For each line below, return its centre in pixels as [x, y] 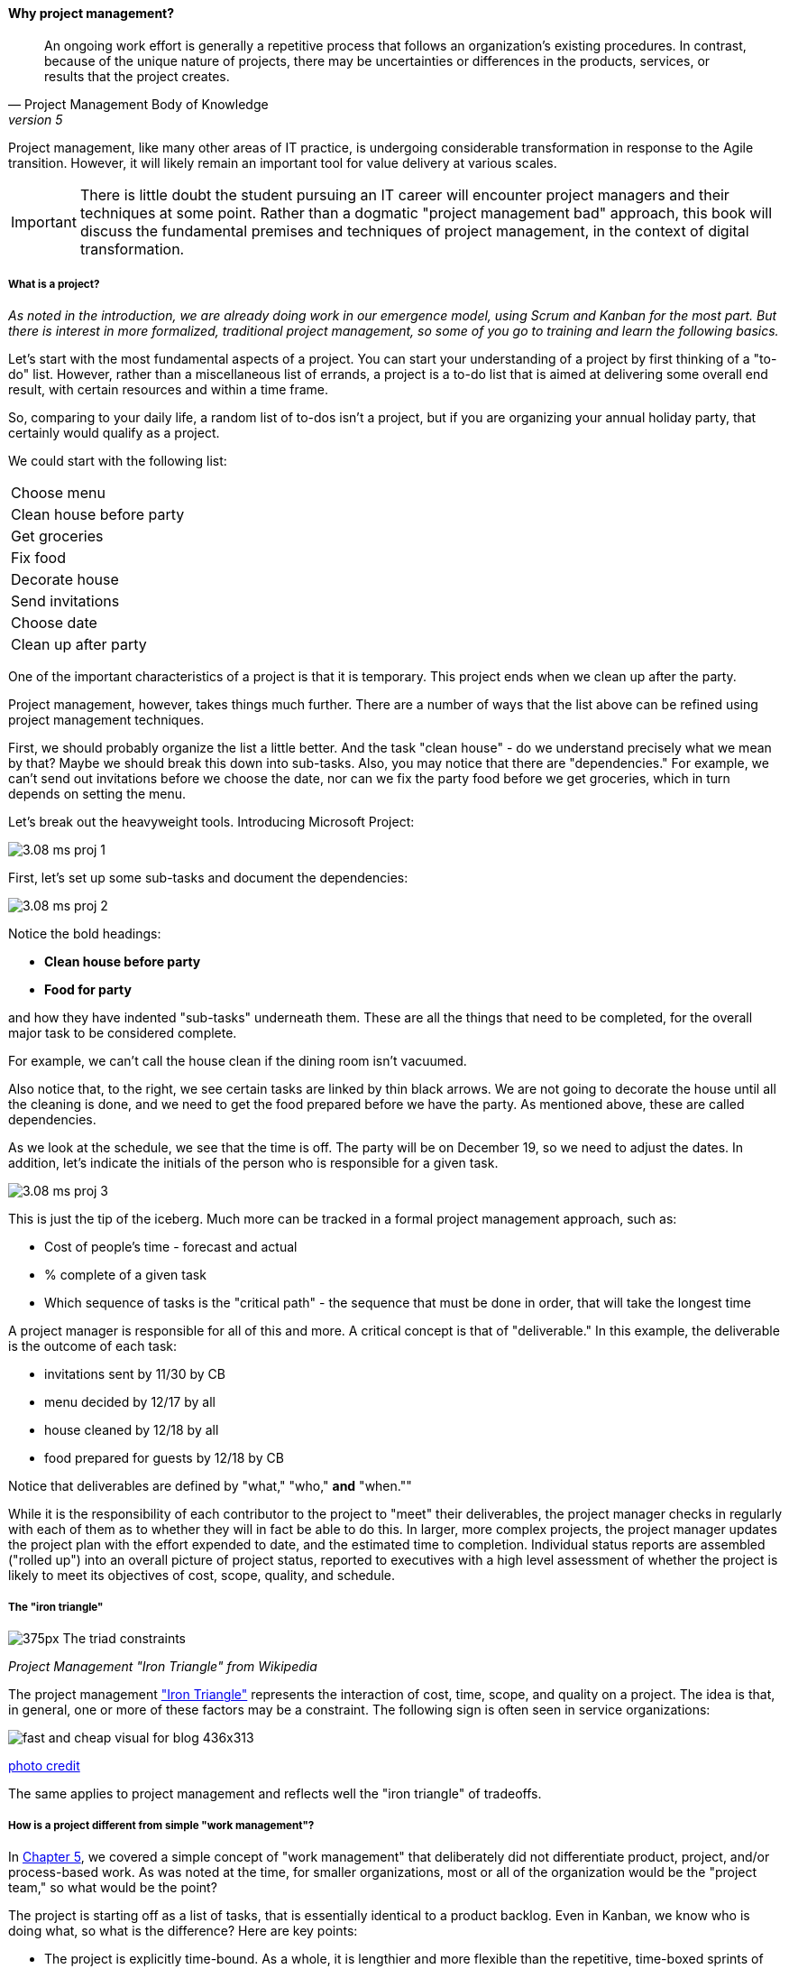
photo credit [44, 1766]
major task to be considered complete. [123, 1033]
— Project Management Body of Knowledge [138, 104]
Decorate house [65, 580]
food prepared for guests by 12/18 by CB [164, 1458]
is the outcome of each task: [93, 1346]
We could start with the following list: [118, 461]
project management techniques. [106, 720]
